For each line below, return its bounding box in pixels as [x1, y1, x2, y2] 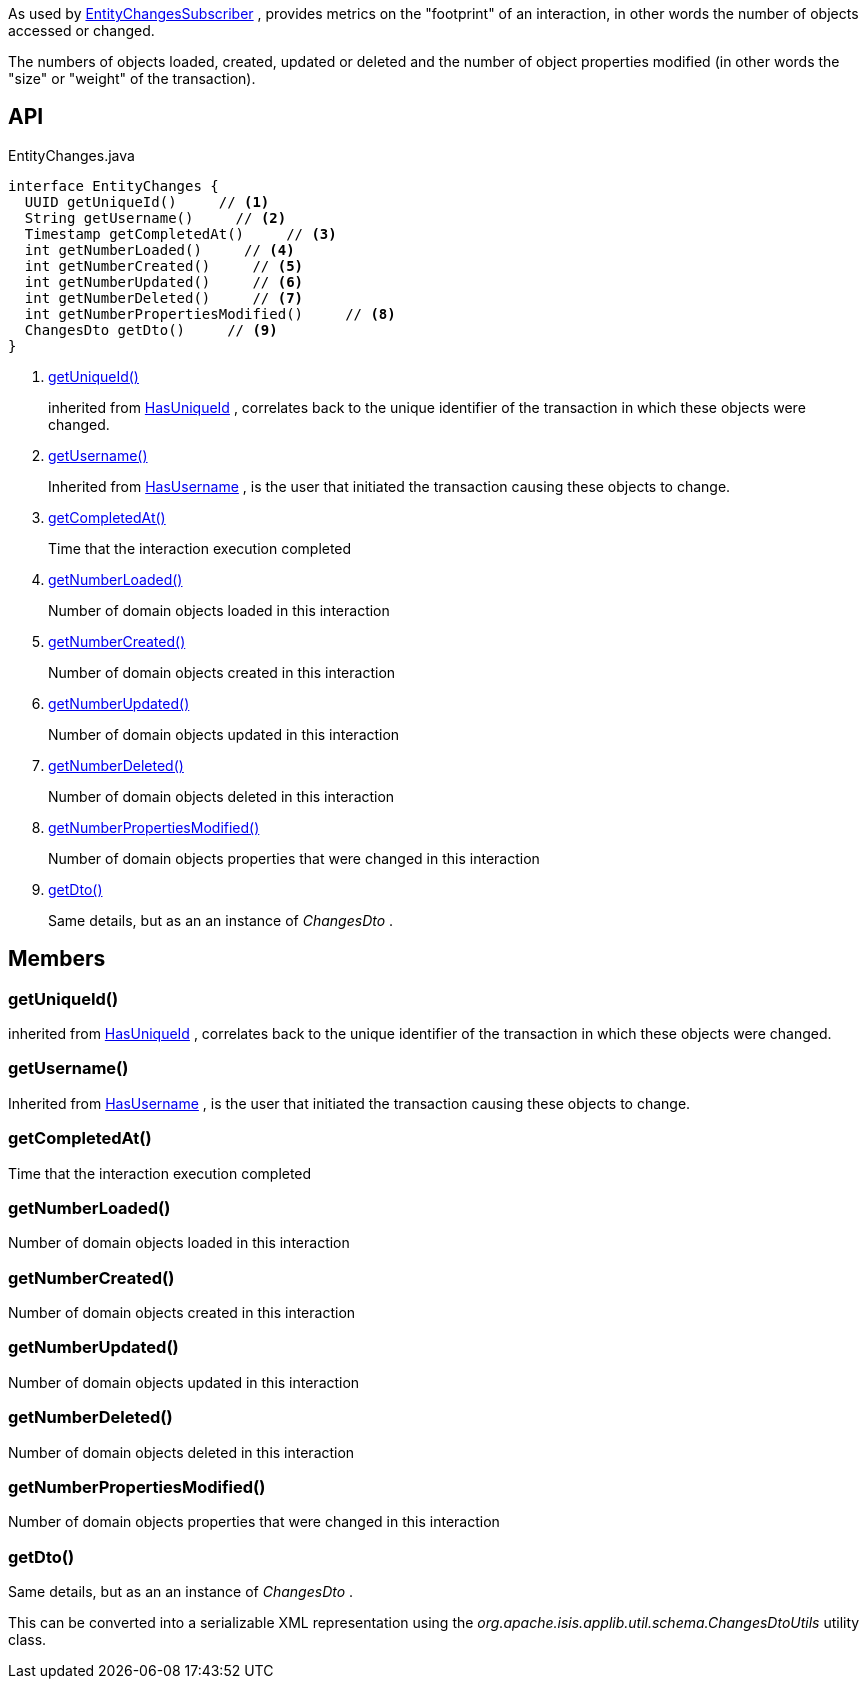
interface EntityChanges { [8, 177, 219, 194]
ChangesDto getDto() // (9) [24, 321, 278, 338]
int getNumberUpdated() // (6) [24, 273, 304, 290]
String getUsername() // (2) [24, 209, 287, 226]
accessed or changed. [8, 22, 155, 39]
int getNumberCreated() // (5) [24, 257, 304, 274]
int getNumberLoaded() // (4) [24, 241, 295, 258]
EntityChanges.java [8, 146, 135, 164]
